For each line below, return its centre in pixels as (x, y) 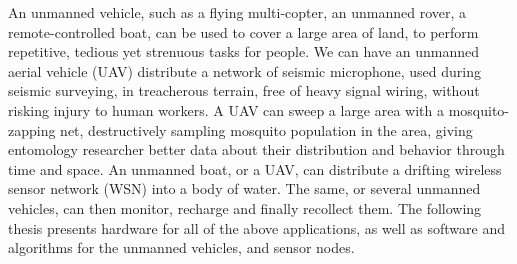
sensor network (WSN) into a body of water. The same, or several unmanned (244, 188)
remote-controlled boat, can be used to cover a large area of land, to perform (243, 31)
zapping (32, 129)
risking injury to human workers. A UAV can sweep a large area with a (226, 109)
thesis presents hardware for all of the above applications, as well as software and (256, 227)
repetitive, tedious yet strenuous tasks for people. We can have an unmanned (244, 51)
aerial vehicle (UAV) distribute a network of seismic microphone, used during (245, 70)
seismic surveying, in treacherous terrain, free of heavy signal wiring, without (244, 90)
